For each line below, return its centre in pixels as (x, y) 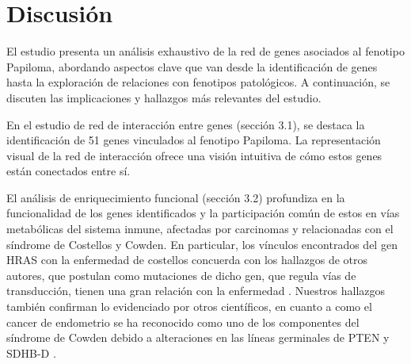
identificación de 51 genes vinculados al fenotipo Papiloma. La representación (194, 140)
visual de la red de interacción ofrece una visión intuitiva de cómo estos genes (194, 155)
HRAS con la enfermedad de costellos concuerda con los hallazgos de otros (187, 260)
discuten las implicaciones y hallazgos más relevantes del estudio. (164, 97)
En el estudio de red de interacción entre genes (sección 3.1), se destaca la (186, 124)
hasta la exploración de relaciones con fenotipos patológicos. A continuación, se (198, 82)
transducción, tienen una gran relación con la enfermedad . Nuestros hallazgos (196, 291)
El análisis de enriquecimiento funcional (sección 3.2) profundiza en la (176, 197)
